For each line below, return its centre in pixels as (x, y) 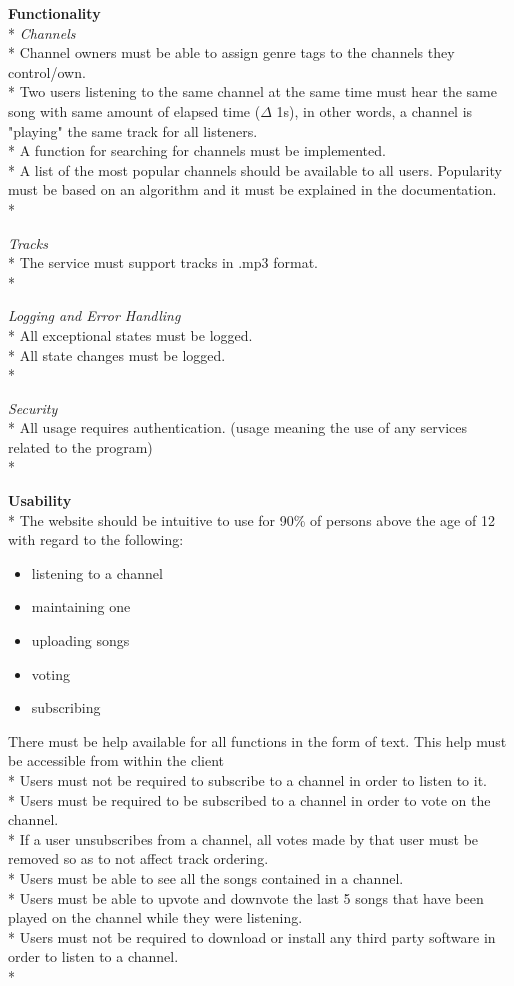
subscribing (66, 707)
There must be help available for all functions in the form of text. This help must (257, 740)
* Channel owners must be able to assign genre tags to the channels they (231, 52)
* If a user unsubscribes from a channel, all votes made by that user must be (243, 838)
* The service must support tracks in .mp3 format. (163, 262)
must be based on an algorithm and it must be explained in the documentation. (252, 189)
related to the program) (80, 446)
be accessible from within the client (116, 760)
